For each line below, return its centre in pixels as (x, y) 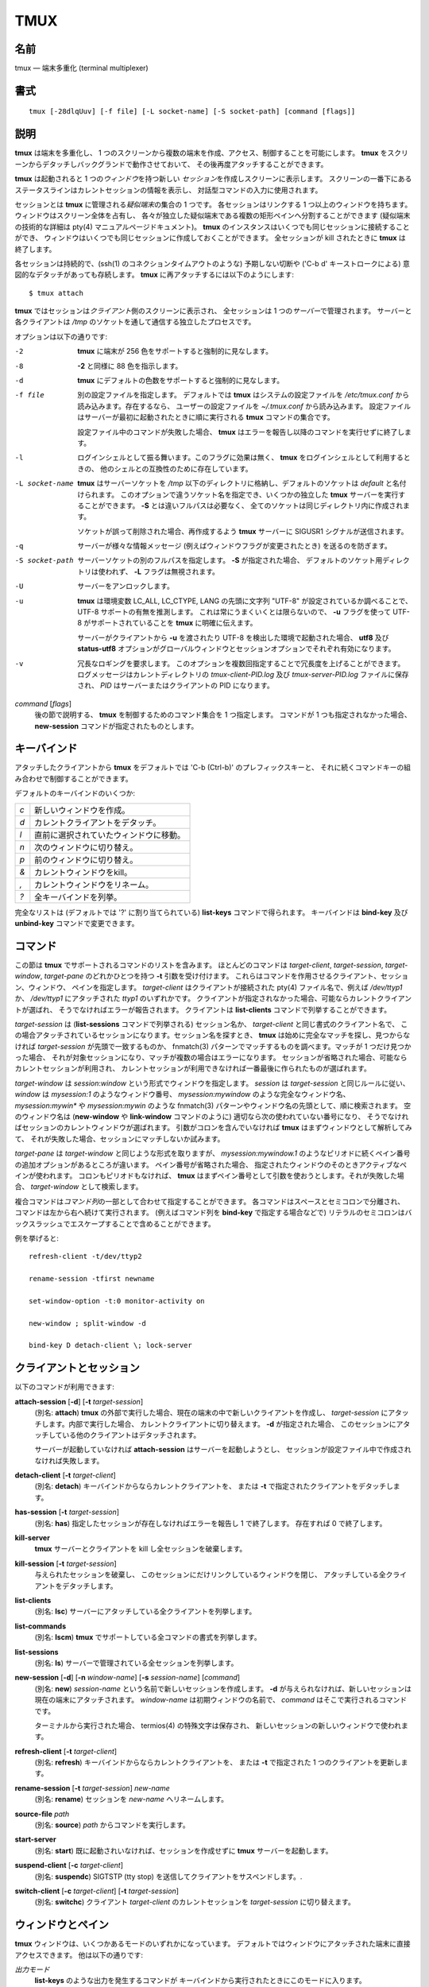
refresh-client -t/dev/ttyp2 (85, 1257)
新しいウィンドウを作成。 (82, 810)
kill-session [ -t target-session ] (66, 1563)
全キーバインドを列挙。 (78, 897)
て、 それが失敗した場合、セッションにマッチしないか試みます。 (120, 1139)
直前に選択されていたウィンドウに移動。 (110, 835)
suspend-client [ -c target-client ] (69, 1865)
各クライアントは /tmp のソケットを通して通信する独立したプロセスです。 (135, 322)
